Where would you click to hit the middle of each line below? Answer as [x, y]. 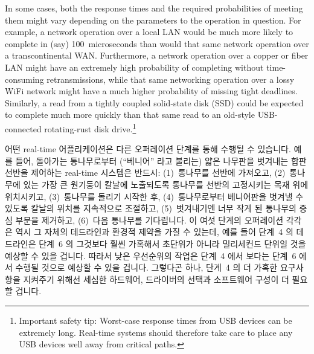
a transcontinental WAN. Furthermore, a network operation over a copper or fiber [157, 55]
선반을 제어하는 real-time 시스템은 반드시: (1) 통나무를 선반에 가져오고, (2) [145, 172]
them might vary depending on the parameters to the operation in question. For [153, 20]
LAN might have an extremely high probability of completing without [134, 67]
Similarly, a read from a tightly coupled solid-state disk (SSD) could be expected [154, 102]
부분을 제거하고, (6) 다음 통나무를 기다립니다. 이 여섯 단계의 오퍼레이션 [149, 220]
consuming [24, 79]
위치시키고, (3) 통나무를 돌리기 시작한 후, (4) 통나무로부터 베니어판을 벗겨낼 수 [154, 196]
